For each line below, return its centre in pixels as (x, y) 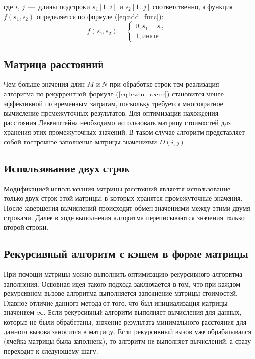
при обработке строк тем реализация (164, 84)
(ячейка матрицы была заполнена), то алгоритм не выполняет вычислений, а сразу (127, 341)
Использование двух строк (67, 168)
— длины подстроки (59, 6)
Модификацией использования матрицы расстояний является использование (117, 188)
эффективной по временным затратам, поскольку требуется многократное (114, 103)
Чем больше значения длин (44, 84)
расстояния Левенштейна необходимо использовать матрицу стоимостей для (118, 122)
